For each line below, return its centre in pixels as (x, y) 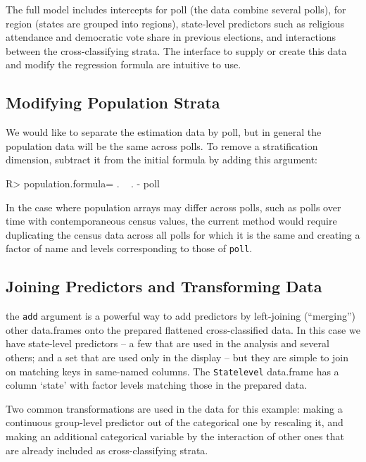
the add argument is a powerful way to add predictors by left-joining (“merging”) (181, 316)
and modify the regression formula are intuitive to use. (124, 64)
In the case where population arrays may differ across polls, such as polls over (173, 207)
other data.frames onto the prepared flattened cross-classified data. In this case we (183, 329)
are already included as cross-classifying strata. (107, 450)
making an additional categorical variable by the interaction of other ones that (175, 436)
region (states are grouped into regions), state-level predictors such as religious (175, 23)
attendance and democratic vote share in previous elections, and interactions (171, 37)
